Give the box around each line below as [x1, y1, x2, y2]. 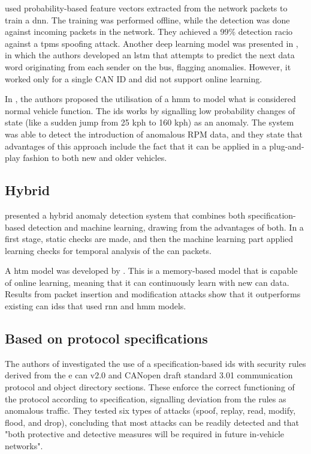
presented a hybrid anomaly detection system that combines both [5, 208, 246, 221]
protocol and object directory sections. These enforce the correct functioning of [5, 381, 295, 393]
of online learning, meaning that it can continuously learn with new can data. [5, 276, 289, 288]
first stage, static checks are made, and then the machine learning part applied [5, 232, 294, 245]
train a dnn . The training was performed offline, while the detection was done [5, 13, 290, 26]
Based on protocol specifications [5, 329, 208, 348]
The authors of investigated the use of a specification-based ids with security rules [5, 357, 306, 369]
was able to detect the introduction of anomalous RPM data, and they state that [5, 127, 303, 140]
